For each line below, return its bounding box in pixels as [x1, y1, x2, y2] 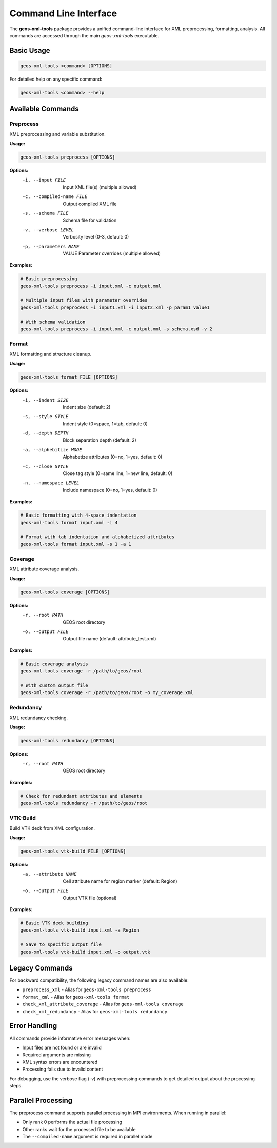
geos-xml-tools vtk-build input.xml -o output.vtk [20, 949, 151, 955]
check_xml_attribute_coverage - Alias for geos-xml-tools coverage [22, 1001, 184, 1007]
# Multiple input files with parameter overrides [20, 298, 148, 303]
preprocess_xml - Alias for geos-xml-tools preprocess [22, 986, 151, 993]
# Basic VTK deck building [20, 920, 88, 926]
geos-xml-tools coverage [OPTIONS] [20, 589, 110, 595]
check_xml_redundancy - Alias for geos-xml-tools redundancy [22, 1008, 168, 1014]
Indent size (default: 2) [63, 404, 111, 410]
